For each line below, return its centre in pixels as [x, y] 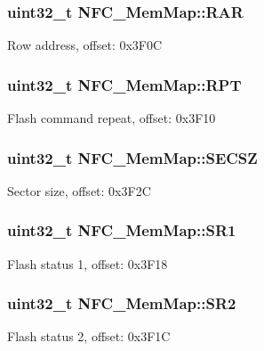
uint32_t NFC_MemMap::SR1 [122, 230]
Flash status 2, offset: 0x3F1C [89, 336]
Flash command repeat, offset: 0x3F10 [112, 118]
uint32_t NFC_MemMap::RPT [124, 84]
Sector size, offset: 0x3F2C [79, 190]
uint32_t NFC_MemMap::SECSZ [132, 157]
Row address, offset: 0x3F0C [85, 45]
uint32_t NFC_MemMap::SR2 [122, 303]
